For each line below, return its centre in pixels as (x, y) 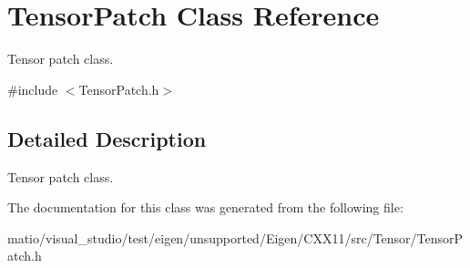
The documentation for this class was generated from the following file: (205, 207)
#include (33, 89)
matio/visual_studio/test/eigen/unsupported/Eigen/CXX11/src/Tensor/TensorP (235, 237)
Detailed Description (107, 138)
